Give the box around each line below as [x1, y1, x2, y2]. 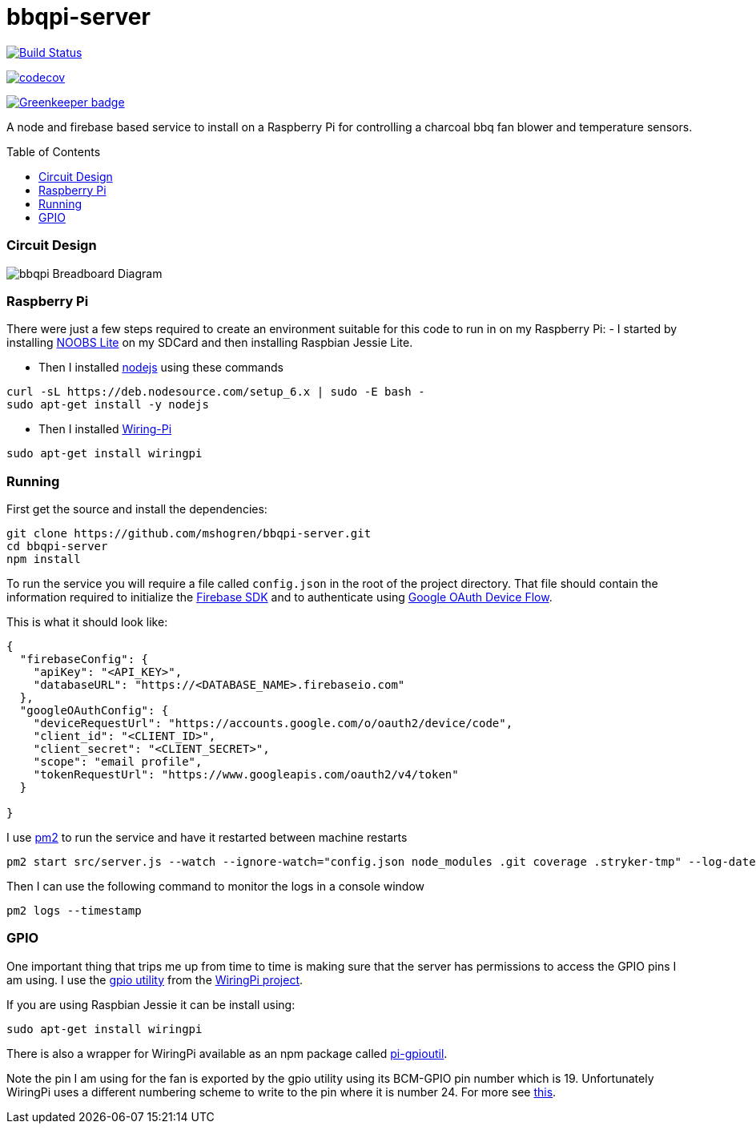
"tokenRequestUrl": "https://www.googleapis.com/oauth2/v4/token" [33, 768, 459, 781]
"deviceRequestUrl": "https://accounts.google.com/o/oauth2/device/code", [33, 717, 513, 730]
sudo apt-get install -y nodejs [6, 398, 209, 412]
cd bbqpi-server [6, 540, 108, 553]
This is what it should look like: [6, 615, 168, 629]
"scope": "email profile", [33, 755, 203, 768]
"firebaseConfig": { [19, 653, 149, 666]
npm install [6, 553, 81, 565]
